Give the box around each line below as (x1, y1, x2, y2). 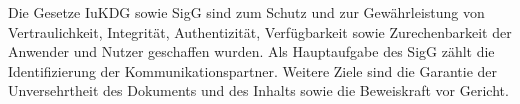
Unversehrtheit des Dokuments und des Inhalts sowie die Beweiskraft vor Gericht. (8, 80, 509, 101)
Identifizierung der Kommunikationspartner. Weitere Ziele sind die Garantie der (8, 60, 498, 81)
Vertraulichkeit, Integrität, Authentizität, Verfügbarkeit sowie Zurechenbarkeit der (8, 21, 512, 42)
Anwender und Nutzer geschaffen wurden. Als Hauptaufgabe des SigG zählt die (8, 41, 495, 62)
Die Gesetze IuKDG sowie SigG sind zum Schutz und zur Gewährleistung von (8, 2, 485, 22)
